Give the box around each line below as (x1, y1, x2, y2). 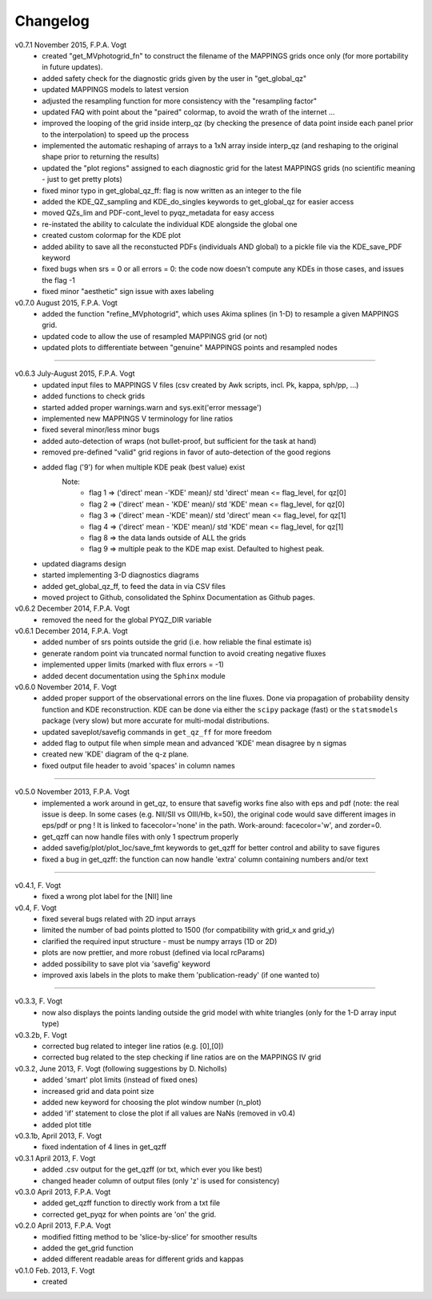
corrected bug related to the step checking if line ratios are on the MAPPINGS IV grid (42, 1052, 322, 1062)
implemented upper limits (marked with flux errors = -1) (42, 660, 224, 669)
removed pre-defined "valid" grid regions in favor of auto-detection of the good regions (42, 447, 331, 457)
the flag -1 (42, 275, 76, 284)
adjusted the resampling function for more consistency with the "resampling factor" (42, 96, 318, 106)
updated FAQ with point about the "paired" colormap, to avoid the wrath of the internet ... (42, 107, 335, 116)
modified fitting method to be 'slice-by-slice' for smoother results (42, 1232, 258, 1241)
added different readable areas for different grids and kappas (42, 1254, 244, 1264)
